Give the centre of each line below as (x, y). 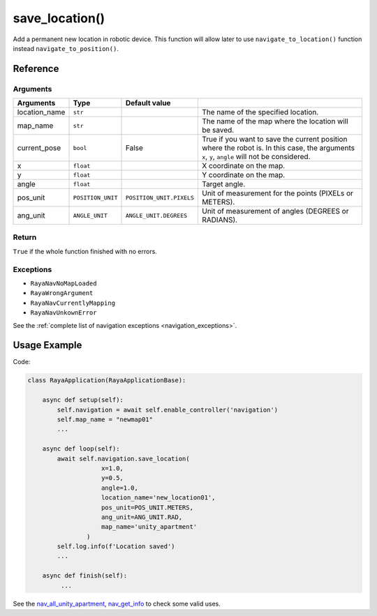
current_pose (39, 148)
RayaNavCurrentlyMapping (73, 303)
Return (25, 237)
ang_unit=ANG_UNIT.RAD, (142, 517)
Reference (36, 69)
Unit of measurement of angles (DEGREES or (275, 211)
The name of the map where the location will (275, 121)
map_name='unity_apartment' (149, 527)
